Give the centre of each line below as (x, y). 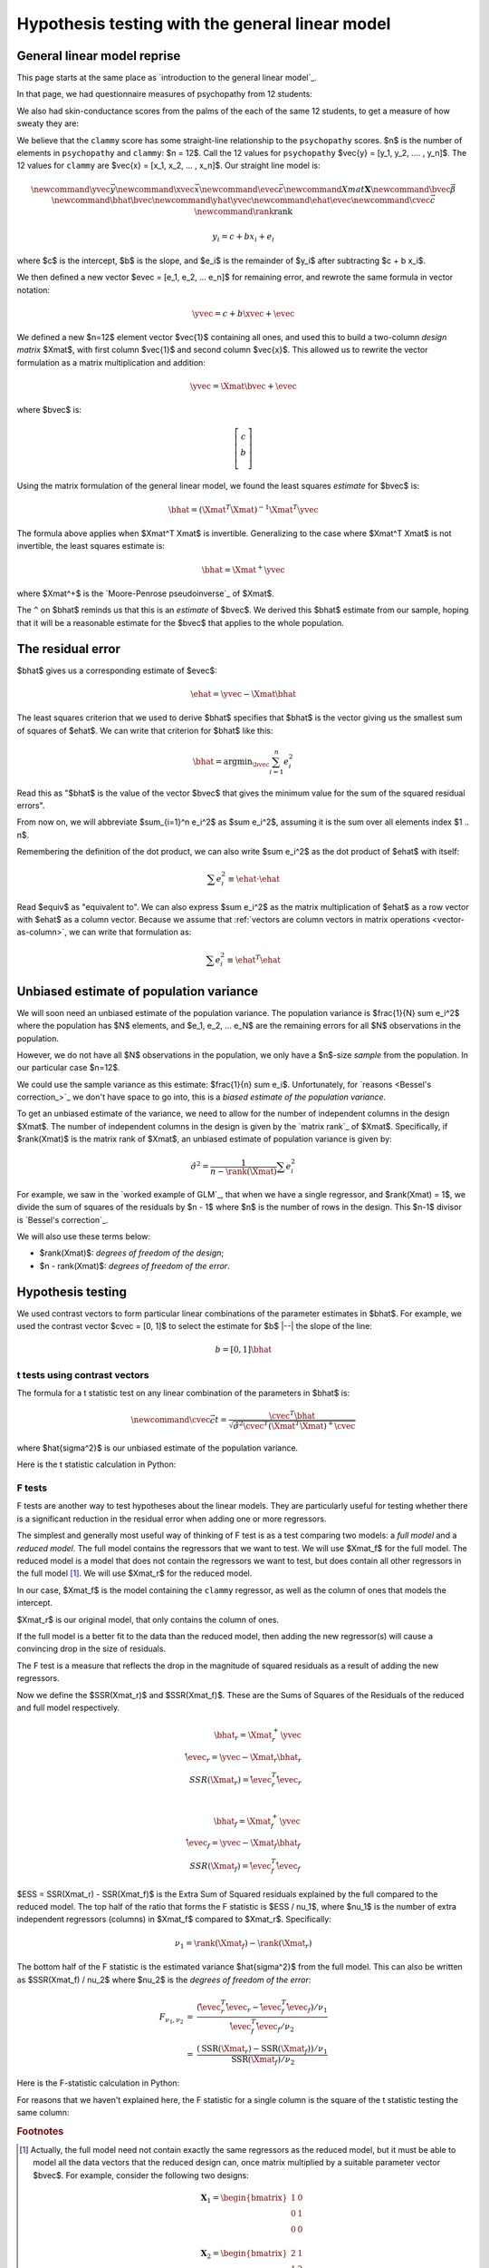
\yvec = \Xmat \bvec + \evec (244, 386)
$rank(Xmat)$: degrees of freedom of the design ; (132, 1253)
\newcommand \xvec (154, 189)
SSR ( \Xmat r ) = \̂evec (230, 1781)
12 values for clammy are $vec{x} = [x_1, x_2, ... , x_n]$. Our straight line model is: (168, 166)
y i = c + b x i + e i (244, 238)
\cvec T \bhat (292, 1415)
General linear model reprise (99, 56)
